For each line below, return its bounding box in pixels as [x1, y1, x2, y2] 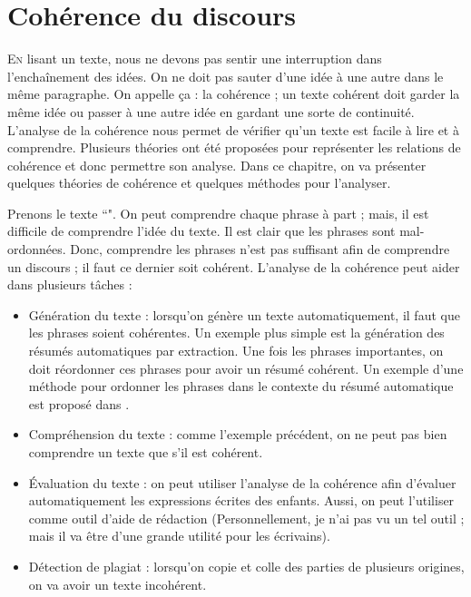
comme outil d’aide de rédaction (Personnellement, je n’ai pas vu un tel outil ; [28, 508, 465, 527]
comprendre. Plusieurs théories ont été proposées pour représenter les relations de [7, 138, 461, 157]
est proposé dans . [28, 394, 130, 413]
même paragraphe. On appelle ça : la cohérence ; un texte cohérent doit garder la [7, 84, 460, 103]
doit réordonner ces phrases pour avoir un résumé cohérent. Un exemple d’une [28, 358, 464, 377]
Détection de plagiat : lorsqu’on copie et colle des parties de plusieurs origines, [28, 556, 465, 575]
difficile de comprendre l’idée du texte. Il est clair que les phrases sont [7, 221, 396, 240]
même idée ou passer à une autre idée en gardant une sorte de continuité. [7, 102, 415, 121]
